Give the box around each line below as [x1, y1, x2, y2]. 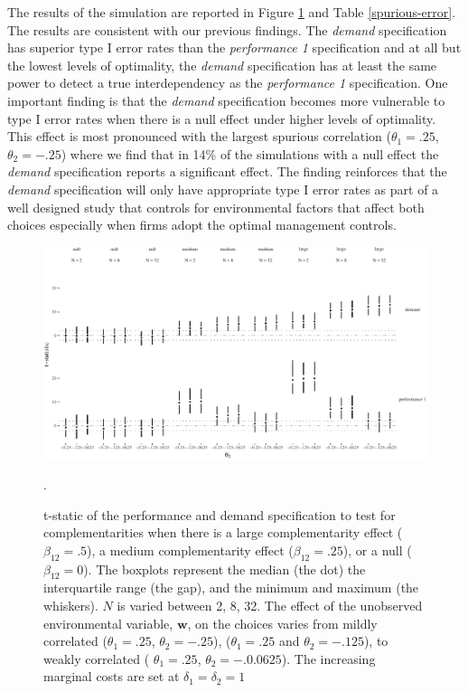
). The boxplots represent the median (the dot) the [83, 559, 366, 578]
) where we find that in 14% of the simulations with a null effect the [61, 144, 439, 163]
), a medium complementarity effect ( [87, 540, 294, 559]
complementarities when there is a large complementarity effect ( [43, 523, 403, 542]
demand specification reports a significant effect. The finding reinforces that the [7, 162, 447, 181]
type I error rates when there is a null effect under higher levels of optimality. [7, 109, 436, 128]
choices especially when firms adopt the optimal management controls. [7, 215, 397, 234]
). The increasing [281, 649, 376, 668]
